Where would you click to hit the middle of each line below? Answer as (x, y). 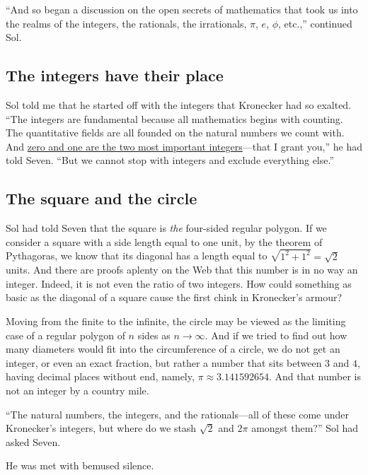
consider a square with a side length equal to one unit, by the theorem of (164, 241)
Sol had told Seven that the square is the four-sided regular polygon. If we (166, 228)
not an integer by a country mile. (77, 390)
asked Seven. (33, 441)
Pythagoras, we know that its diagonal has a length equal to (137, 256)
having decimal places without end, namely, (100, 376)
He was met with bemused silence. (80, 465)
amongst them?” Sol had (305, 428)
